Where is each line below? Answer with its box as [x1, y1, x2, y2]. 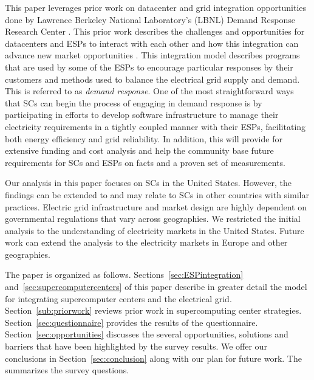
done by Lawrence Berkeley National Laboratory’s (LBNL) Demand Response [5, 13, 295, 26]
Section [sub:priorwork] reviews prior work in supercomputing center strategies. [5, 304, 302, 317]
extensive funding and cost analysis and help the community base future [5, 144, 274, 157]
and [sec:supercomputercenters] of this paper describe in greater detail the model [5, 280, 307, 293]
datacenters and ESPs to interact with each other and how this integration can [5, 36, 299, 49]
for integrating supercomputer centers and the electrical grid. [5, 292, 232, 305]
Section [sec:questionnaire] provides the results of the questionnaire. [5, 316, 258, 328]
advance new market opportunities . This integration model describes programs [5, 49, 300, 61]
